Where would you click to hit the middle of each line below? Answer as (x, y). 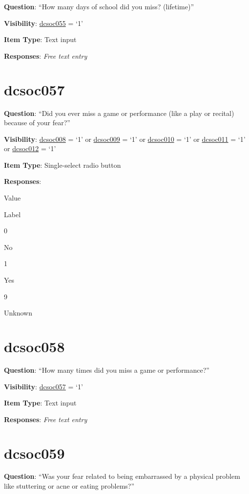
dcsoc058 (34, 346)
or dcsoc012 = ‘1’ (30, 148)
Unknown (18, 313)
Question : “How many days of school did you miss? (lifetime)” (99, 6)
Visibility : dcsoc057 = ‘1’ (43, 386)
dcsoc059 (34, 453)
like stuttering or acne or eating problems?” (69, 486)
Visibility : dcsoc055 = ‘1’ (43, 23)
